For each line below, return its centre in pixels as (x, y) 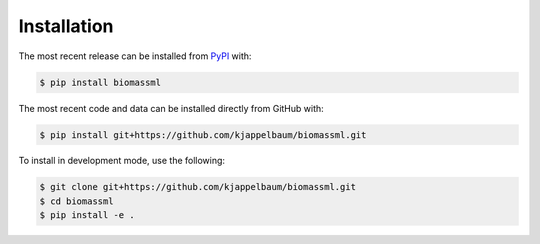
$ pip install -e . (87, 215)
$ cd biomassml (76, 201)
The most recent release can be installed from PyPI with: (135, 56)
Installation (66, 26)
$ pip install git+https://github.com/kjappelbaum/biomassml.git (203, 134)
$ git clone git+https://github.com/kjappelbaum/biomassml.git (198, 187)
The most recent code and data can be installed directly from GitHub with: (171, 108)
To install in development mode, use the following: (121, 161)
